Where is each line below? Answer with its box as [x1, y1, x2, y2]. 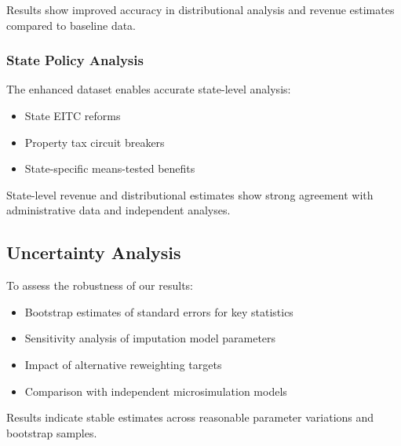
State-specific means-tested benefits [24, 160, 195, 177]
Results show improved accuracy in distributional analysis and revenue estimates [6, 2, 395, 17]
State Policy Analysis [6, 50, 144, 70]
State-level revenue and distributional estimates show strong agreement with [6, 186, 374, 203]
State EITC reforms [24, 108, 121, 123]
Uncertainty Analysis [6, 240, 181, 265]
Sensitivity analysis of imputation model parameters [24, 330, 276, 346]
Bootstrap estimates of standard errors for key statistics [24, 303, 293, 320]
